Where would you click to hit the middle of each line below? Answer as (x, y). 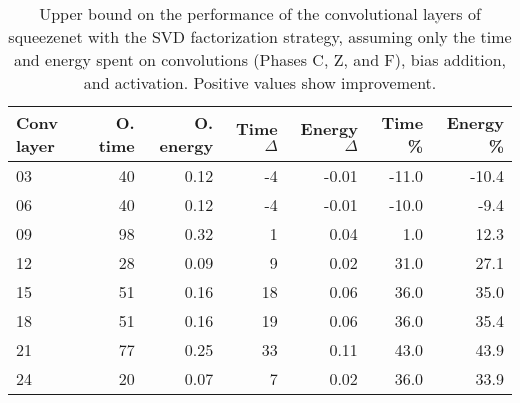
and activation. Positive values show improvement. (260, 82)
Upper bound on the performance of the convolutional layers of (260, 13)
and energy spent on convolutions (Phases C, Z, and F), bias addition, (260, 59)
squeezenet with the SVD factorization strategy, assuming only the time (260, 36)
